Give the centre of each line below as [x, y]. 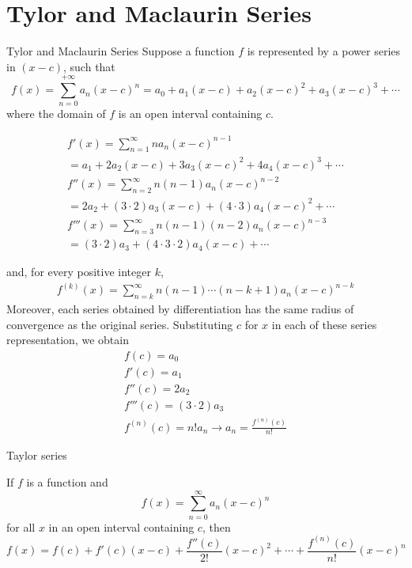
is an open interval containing [190, 114]
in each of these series [324, 324]
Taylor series [37, 455]
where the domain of [56, 114]
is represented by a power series [324, 51]
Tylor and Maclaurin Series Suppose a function [121, 51]
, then [216, 526]
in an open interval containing [121, 526]
